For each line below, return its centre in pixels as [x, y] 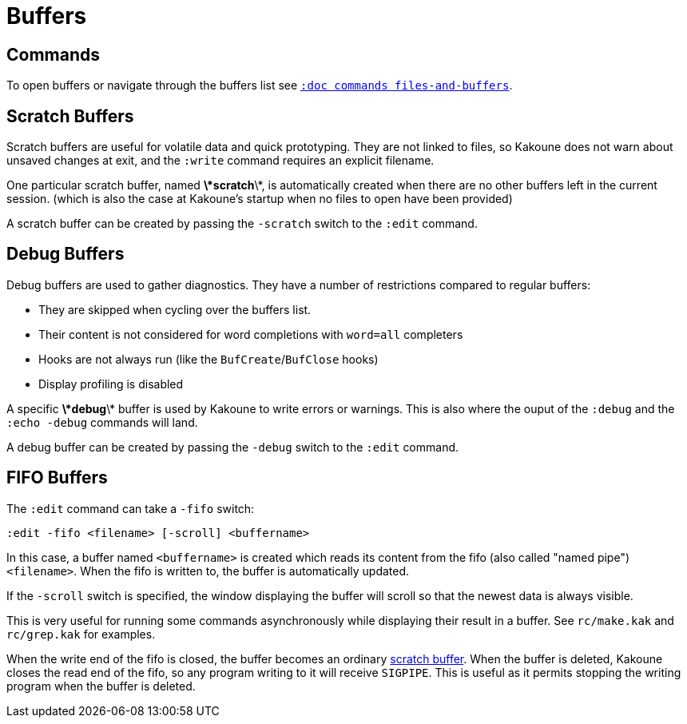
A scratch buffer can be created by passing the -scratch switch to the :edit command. [242, 224]
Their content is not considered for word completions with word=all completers [251, 334]
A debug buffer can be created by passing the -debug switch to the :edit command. [233, 447]
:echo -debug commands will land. [102, 422]
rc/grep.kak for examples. [81, 634]
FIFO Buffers [57, 478]
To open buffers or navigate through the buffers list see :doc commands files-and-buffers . [260, 86]
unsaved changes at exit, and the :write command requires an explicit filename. [220, 161]
